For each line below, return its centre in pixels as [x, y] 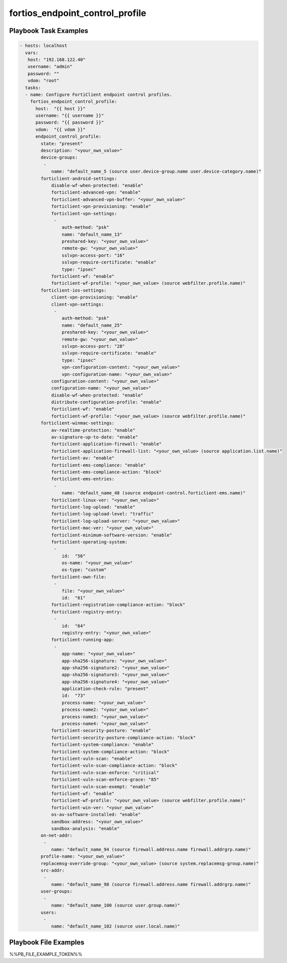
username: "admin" [50, 67]
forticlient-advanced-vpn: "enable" [96, 193]
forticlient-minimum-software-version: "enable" [112, 535]
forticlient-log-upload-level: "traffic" [102, 514]
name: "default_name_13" [92, 234]
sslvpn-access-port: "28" [93, 346]
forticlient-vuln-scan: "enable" [92, 758]
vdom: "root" [44, 81]
